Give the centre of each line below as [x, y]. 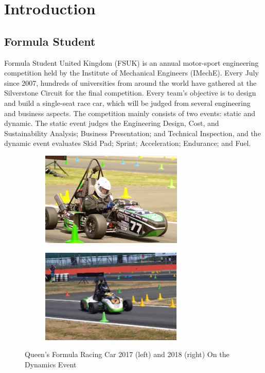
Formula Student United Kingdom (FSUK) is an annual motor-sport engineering [131, 62]
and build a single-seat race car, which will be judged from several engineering [127, 102]
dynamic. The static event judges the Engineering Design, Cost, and [112, 123]
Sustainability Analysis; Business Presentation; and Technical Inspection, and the [132, 133]
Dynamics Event [51, 364]
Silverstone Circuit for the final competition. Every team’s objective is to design [130, 93]
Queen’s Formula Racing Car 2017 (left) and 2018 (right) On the [127, 354]
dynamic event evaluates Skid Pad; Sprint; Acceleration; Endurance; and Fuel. [128, 143]
